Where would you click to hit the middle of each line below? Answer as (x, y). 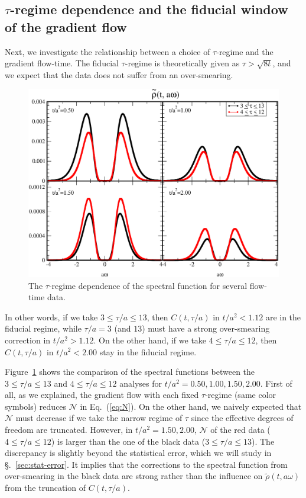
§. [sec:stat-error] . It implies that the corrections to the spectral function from (146, 464)
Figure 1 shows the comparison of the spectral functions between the (130, 372)
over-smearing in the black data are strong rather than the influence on (134, 476)
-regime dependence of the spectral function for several (148, 285)
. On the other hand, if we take (150, 340)
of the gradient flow (66, 26)
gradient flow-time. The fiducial (62, 63)
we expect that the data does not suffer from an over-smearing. (119, 74)
